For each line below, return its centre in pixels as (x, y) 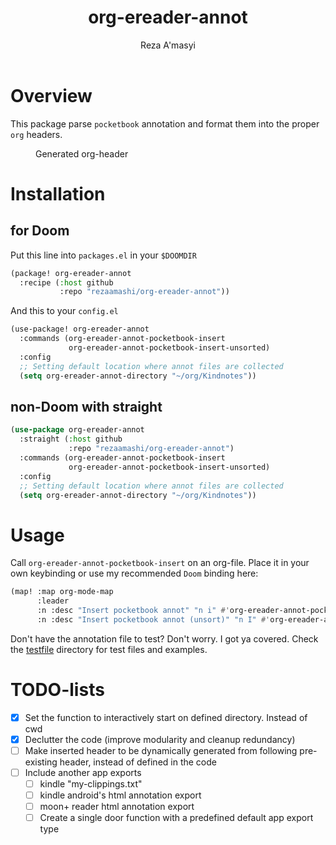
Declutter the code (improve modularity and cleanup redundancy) (160, 739)
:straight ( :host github (71, 439)
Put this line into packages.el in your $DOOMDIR (103, 255)
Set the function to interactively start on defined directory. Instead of (166, 717)
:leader (53, 601)
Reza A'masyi (168, 45)
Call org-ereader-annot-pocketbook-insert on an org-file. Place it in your (160, 563)
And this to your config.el (64, 311)
